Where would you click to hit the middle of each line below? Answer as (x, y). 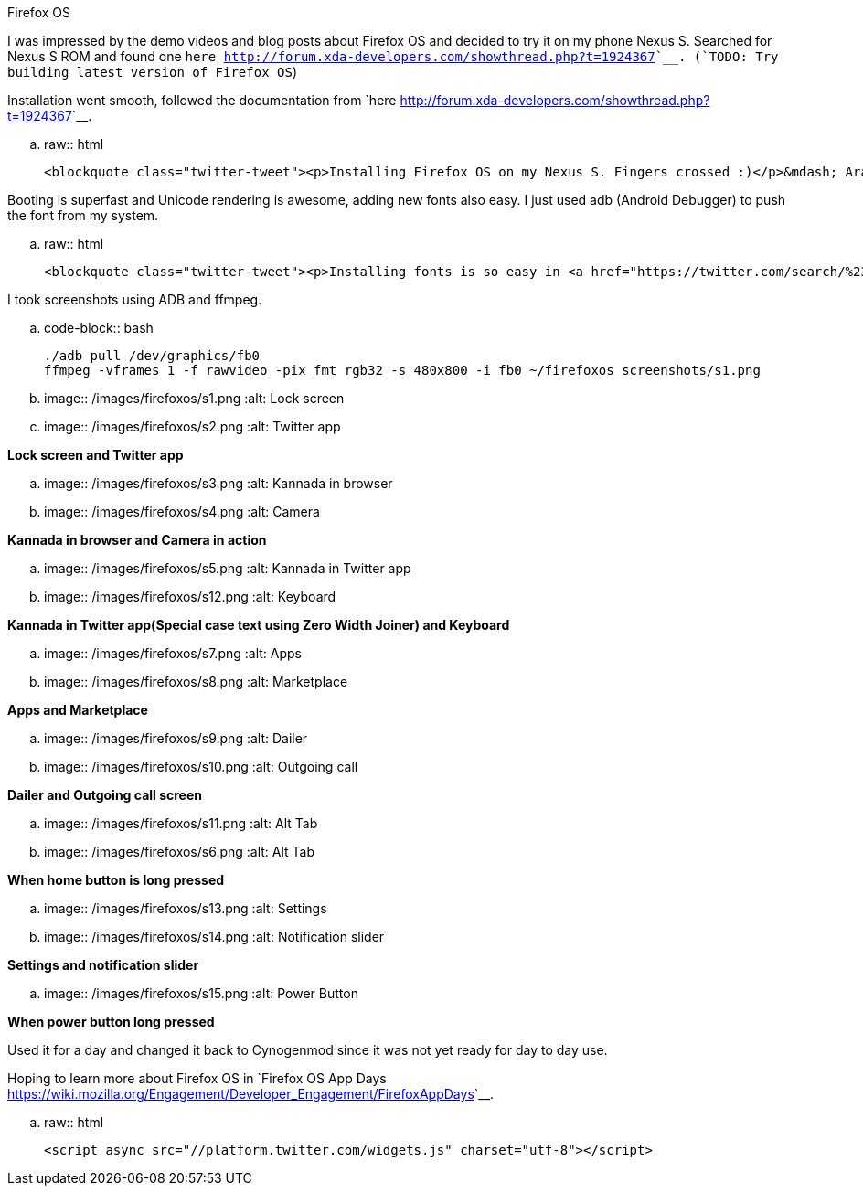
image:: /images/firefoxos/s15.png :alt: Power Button (201, 993)
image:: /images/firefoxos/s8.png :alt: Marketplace (196, 682)
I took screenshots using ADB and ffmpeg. (135, 299)
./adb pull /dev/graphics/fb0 (152, 356)
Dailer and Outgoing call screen (105, 795)
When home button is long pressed (116, 880)
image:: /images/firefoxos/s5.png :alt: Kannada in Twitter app (228, 568)
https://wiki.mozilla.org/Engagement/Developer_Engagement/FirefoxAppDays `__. (251, 1094)
